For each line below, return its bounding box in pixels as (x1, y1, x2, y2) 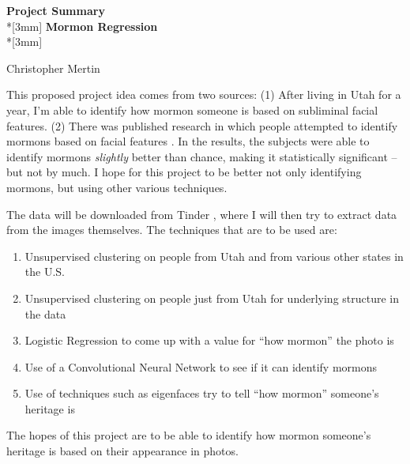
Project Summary (6, 2, 105, 18)
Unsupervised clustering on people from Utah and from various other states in (24, 247, 404, 264)
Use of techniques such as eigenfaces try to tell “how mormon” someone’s (24, 385, 379, 402)
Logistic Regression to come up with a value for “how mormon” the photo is (24, 332, 394, 349)
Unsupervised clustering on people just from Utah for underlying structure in (24, 289, 400, 306)
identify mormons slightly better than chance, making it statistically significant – (6, 148, 397, 164)
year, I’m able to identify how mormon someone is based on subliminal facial (6, 101, 378, 118)
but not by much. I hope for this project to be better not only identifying (6, 164, 362, 180)
